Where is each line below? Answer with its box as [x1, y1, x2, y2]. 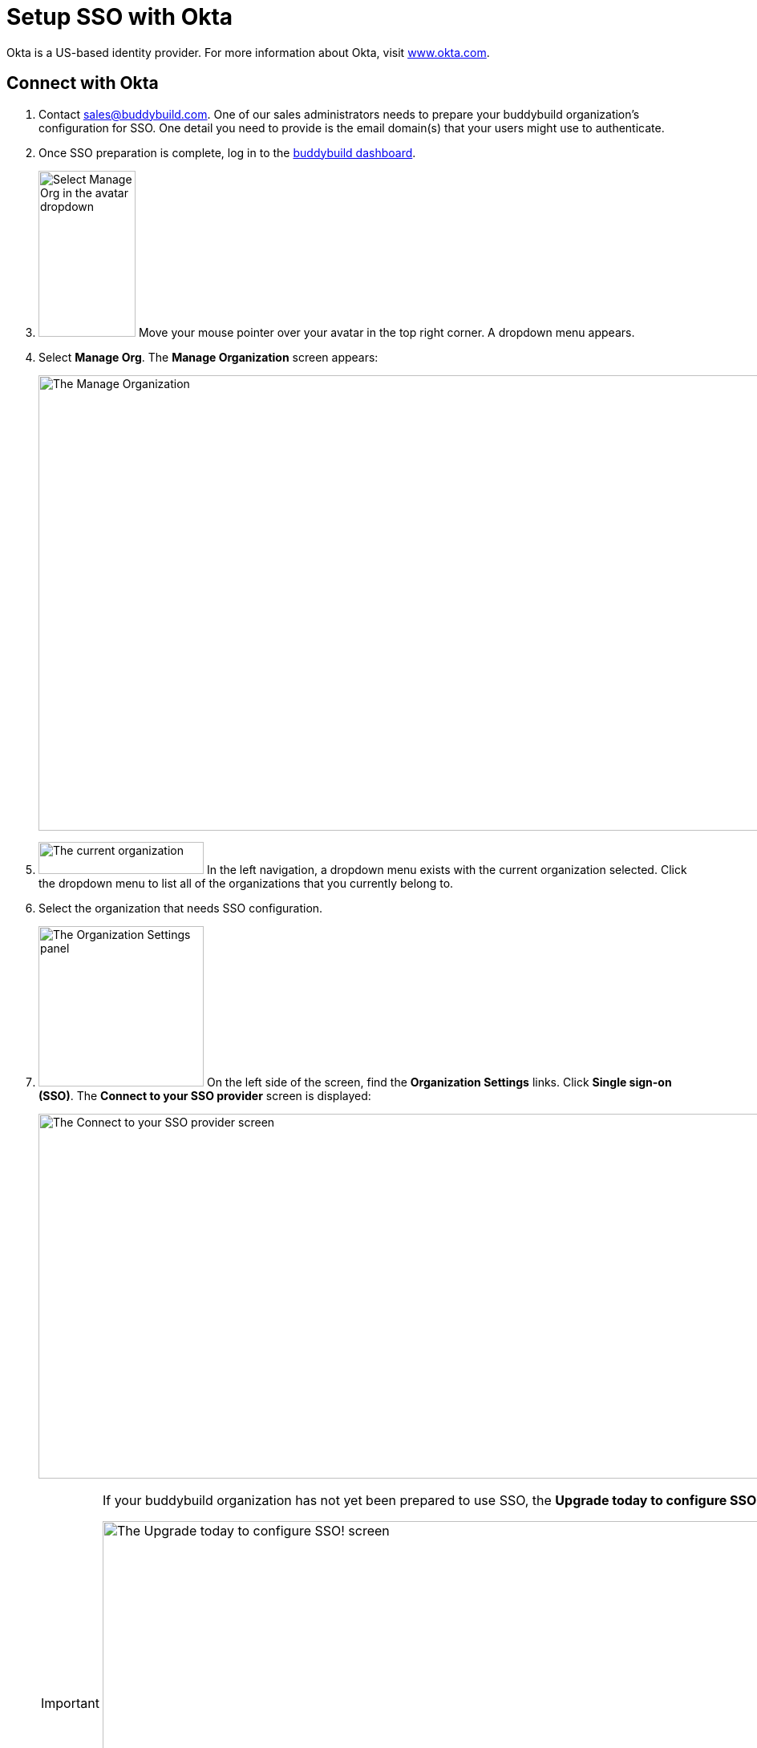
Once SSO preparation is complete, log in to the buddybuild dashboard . [38, 145, 416, 160]
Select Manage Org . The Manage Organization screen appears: [38, 350, 378, 364]
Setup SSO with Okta [6, 3, 233, 30]
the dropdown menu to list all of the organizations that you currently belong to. [38, 876, 454, 890]
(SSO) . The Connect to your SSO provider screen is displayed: [38, 1088, 371, 1103]
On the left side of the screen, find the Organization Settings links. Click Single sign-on [206, 1074, 672, 1089]
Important [41, 1695, 99, 1712]
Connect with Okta [6, 73, 159, 94]
